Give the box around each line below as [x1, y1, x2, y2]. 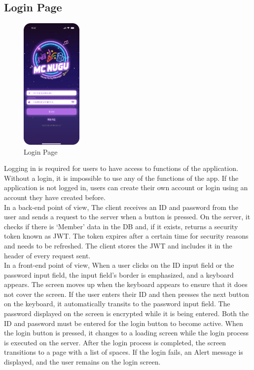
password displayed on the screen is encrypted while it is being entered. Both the [4, 308, 249, 319]
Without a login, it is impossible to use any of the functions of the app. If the [4, 172, 239, 183]
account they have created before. [4, 192, 106, 202]
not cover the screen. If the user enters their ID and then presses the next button [4, 288, 249, 299]
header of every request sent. [4, 250, 91, 260]
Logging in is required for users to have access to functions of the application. [4, 163, 238, 173]
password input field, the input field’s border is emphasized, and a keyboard [4, 269, 234, 280]
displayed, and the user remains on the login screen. [4, 357, 161, 367]
